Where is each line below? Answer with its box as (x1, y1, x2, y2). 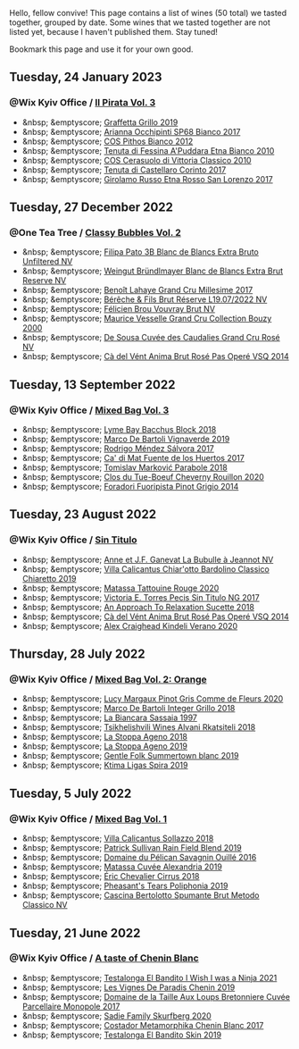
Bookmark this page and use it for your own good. (9, 44, 194, 55)
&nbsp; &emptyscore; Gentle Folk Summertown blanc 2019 (21, 751, 239, 761)
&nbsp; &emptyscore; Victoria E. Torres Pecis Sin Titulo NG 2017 (21, 592, 261, 602)
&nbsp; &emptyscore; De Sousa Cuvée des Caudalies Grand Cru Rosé (21, 332, 281, 343)
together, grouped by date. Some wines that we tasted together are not (9, 17, 270, 28)
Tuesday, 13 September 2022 (9, 377, 176, 392)
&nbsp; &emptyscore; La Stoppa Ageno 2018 (21, 732, 188, 743)
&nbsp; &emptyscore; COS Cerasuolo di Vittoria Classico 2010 (21, 155, 252, 165)
